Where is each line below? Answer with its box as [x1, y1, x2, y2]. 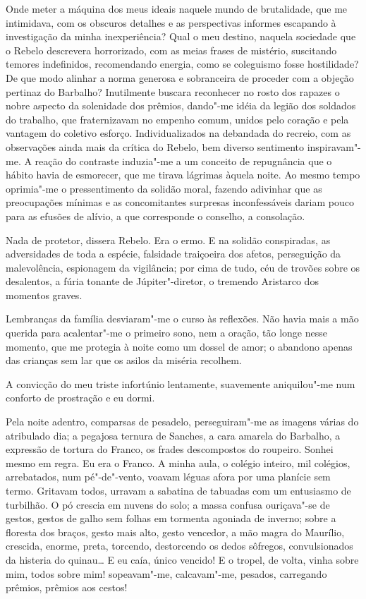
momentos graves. [6, 287, 83, 302]
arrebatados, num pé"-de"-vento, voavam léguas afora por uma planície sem [6, 469, 331, 484]
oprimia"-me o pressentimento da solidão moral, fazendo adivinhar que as [6, 181, 322, 195]
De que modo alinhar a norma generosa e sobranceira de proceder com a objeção [6, 70, 354, 85]
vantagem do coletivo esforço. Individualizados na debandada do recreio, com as [6, 126, 351, 140]
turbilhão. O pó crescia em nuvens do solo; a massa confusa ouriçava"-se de [6, 497, 330, 512]
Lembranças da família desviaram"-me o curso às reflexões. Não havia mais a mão [6, 311, 359, 326]
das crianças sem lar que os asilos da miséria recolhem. [6, 353, 242, 368]
